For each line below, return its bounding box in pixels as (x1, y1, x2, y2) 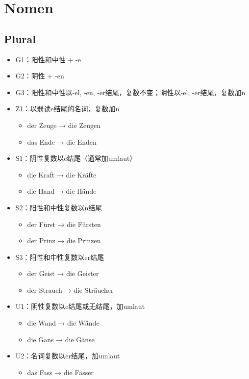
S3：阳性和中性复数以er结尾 (15, 252, 104, 262)
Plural (4, 31, 36, 46)
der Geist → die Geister (27, 268, 99, 278)
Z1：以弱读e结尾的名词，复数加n (15, 103, 120, 114)
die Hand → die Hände (27, 186, 97, 196)
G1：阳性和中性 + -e (15, 54, 81, 64)
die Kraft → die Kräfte (27, 169, 97, 179)
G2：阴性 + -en (15, 71, 64, 81)
